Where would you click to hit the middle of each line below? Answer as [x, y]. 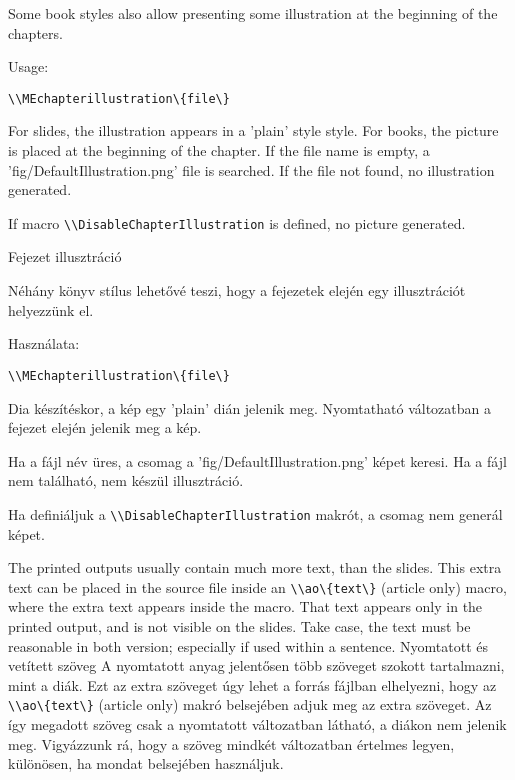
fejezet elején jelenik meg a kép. [105, 427]
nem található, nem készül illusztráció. [126, 480]
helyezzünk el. [51, 309]
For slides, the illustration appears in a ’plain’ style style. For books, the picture [253, 130]
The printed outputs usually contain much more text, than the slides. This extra [255, 567]
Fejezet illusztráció [65, 256]
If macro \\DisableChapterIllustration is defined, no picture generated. [237, 222]
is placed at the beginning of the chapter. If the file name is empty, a [219, 150]
